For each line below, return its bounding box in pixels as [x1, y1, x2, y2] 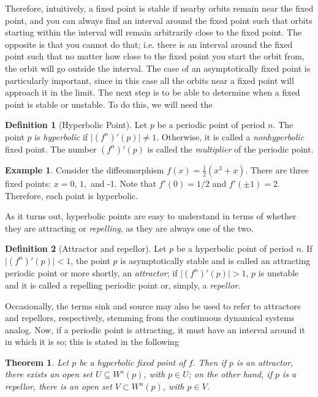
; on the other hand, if [188, 368, 272, 380]
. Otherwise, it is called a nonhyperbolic [156, 130, 305, 143]
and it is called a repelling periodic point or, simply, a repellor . [5, 278, 241, 291]
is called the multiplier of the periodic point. [147, 142, 314, 155]
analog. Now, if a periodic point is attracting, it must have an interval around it [5, 323, 305, 336]
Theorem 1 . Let [5, 355, 69, 368]
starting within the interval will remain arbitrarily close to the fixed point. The [5, 26, 302, 39]
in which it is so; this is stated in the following [5, 335, 179, 348]
